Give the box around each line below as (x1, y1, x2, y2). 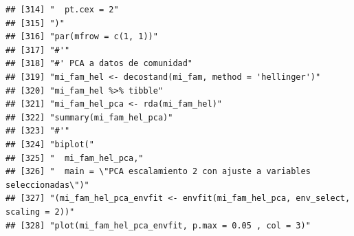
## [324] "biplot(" (5, 139, 94, 149)
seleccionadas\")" (5, 180, 89, 190)
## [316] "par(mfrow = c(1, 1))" (5, 32, 158, 42)
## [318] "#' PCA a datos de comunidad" (5, 58, 193, 69)
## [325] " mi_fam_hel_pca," (5, 153, 144, 163)
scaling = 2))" (5, 206, 75, 217)
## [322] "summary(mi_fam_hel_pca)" (5, 112, 173, 122)
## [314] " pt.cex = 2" (5, 5, 119, 14)
